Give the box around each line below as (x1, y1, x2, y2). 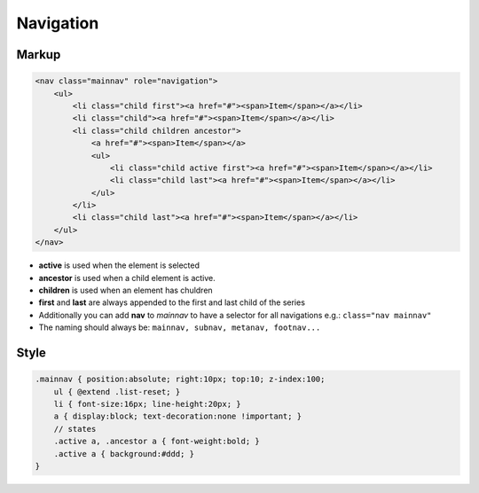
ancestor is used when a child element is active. (38, 272, 216, 283)
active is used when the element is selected (38, 260, 200, 270)
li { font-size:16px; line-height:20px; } (53, 399, 241, 409)
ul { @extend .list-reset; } (53, 387, 181, 396)
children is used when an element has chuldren (38, 285, 213, 295)
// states (53, 424, 97, 434)
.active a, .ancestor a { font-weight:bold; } (53, 436, 261, 447)
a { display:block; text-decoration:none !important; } (53, 411, 302, 421)
